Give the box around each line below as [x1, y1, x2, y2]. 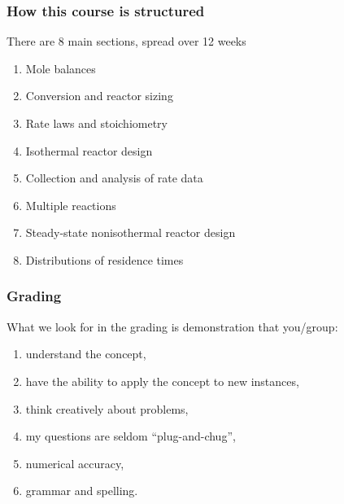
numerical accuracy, [25, 454, 124, 471]
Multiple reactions [25, 196, 116, 213]
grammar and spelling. [25, 482, 138, 499]
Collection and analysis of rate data [25, 169, 203, 186]
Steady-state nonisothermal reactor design [25, 224, 236, 241]
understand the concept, [25, 345, 146, 362]
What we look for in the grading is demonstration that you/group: [7, 318, 338, 335]
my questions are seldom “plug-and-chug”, [25, 427, 236, 445]
